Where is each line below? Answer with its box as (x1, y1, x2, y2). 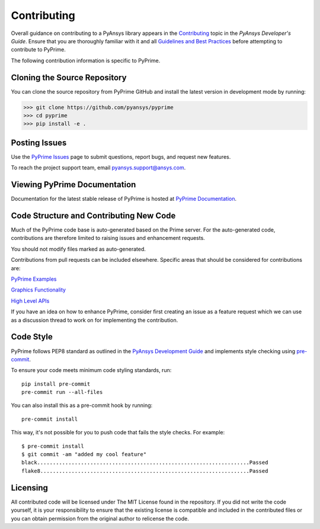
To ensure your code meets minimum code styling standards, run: (11, 367, 172, 374)
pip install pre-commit (21, 380, 91, 387)
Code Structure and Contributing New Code (11, 211, 176, 220)
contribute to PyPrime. (11, 46, 66, 53)
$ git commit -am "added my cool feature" (21, 451, 147, 458)
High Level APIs (11, 297, 50, 304)
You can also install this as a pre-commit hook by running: (11, 402, 153, 409)
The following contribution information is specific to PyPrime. (11, 57, 161, 64)
